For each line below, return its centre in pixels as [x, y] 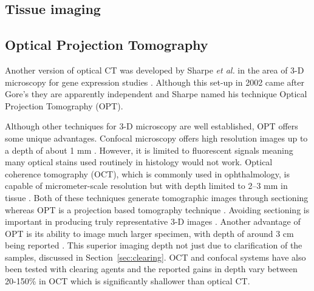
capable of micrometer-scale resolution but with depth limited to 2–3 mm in [146, 186]
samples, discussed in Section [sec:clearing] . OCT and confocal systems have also [155, 257]
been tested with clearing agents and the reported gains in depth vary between [151, 269]
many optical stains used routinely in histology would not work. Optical [139, 162]
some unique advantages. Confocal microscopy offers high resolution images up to [156, 138]
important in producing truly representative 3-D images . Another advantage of [153, 221]
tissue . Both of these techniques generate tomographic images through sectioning [157, 197]
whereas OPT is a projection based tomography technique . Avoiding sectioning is [157, 209]
